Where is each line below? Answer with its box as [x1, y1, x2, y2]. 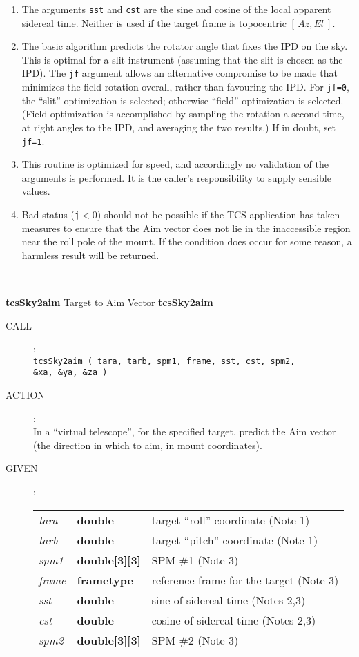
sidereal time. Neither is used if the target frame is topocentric [21, 15, 287, 30]
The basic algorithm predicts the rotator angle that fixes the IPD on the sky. [21, 39, 348, 53]
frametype [77, 571, 133, 588]
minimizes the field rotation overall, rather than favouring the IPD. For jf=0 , [21, 79, 349, 94]
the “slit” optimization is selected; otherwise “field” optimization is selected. [21, 93, 344, 107]
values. [21, 184, 50, 198]
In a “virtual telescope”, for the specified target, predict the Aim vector [33, 424, 336, 439]
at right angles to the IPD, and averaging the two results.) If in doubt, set [21, 120, 336, 134]
